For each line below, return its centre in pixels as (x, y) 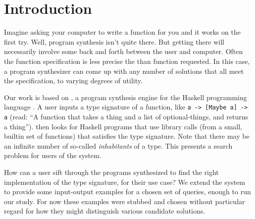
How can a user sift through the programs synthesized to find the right (111, 172)
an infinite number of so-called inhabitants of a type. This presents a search (118, 145)
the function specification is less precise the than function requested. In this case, (127, 61)
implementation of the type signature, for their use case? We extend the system (125, 182)
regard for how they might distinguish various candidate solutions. (105, 211)
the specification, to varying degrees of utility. (73, 81)
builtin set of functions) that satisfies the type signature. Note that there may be (127, 136)
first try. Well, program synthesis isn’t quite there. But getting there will (114, 41)
